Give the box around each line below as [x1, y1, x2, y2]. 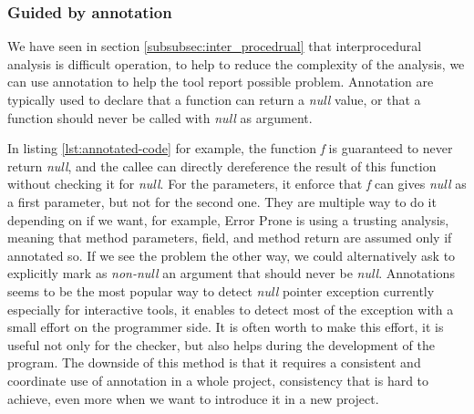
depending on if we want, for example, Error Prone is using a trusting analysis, [7, 210, 449, 229]
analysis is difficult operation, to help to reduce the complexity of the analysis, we [7, 54, 465, 73]
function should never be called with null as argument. [7, 108, 313, 127]
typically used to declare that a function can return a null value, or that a [7, 90, 421, 109]
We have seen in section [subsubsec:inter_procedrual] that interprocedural [7, 36, 422, 56]
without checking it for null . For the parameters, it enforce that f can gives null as [7, 174, 467, 193]
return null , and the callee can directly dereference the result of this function [7, 156, 437, 175]
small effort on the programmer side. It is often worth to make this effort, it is [7, 317, 444, 336]
